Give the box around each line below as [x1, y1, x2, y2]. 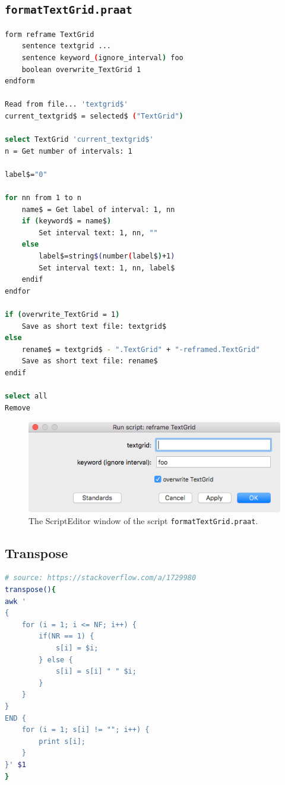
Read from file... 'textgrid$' [5, 100, 128, 109]
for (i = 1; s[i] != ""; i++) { [21, 725, 150, 734]
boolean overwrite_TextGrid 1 [21, 65, 141, 74]
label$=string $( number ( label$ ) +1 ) [39, 252, 175, 261]
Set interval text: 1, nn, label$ [39, 263, 175, 272]
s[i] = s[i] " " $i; [55, 667, 137, 676]
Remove [5, 403, 30, 412]
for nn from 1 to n [5, 194, 81, 203]
